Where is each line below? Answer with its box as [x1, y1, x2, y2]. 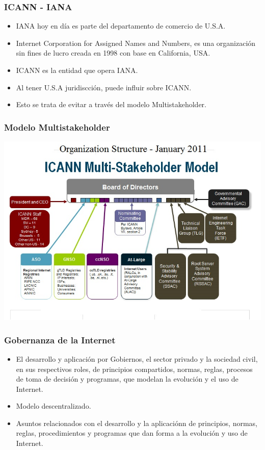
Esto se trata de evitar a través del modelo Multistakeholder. [16, 99, 206, 110]
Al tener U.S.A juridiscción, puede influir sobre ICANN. [16, 82, 192, 92]
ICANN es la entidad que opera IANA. [16, 65, 138, 75]
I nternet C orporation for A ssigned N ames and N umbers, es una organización [16, 37, 256, 48]
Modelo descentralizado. [16, 401, 91, 411]
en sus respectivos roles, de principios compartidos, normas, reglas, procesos [16, 363, 253, 374]
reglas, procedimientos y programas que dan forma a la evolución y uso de [16, 428, 248, 438]
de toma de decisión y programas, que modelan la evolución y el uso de [16, 373, 238, 384]
